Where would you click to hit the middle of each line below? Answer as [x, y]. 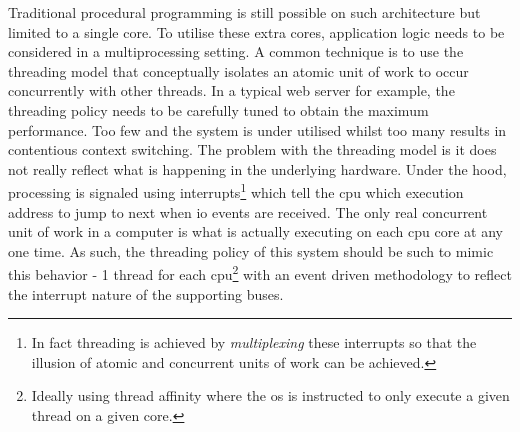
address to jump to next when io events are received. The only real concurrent [248, 211]
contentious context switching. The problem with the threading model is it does [252, 149]
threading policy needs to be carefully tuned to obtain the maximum [218, 109]
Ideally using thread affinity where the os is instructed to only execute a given [270, 395]
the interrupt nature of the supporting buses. [146, 293]
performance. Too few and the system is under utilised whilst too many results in [257, 129]
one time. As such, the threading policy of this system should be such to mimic [251, 250]
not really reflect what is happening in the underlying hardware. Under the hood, [257, 168]
